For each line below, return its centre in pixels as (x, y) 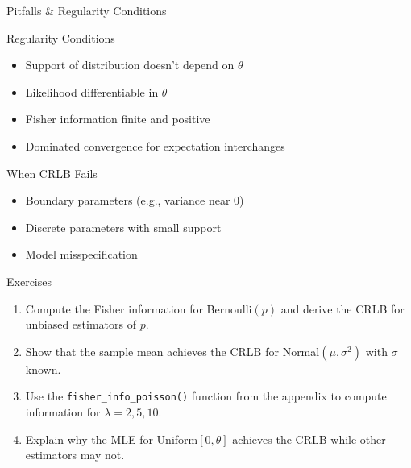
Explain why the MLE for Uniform (112, 439)
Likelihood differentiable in (92, 91)
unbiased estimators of (81, 324)
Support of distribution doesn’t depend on (130, 65)
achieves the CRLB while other (309, 439)
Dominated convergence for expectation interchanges (155, 145)
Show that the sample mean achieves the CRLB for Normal (172, 351)
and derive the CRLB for (342, 308)
